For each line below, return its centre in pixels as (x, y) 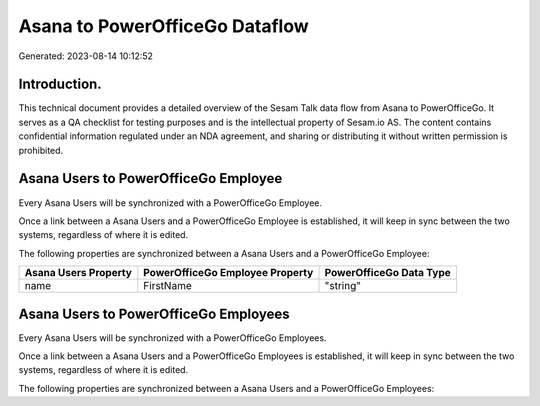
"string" (343, 286)
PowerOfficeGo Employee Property (228, 273)
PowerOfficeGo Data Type (387, 273)
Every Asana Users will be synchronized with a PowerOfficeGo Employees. (172, 337)
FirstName (167, 286)
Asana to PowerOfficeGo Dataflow (163, 26)
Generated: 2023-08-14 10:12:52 (86, 56)
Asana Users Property (78, 273)
